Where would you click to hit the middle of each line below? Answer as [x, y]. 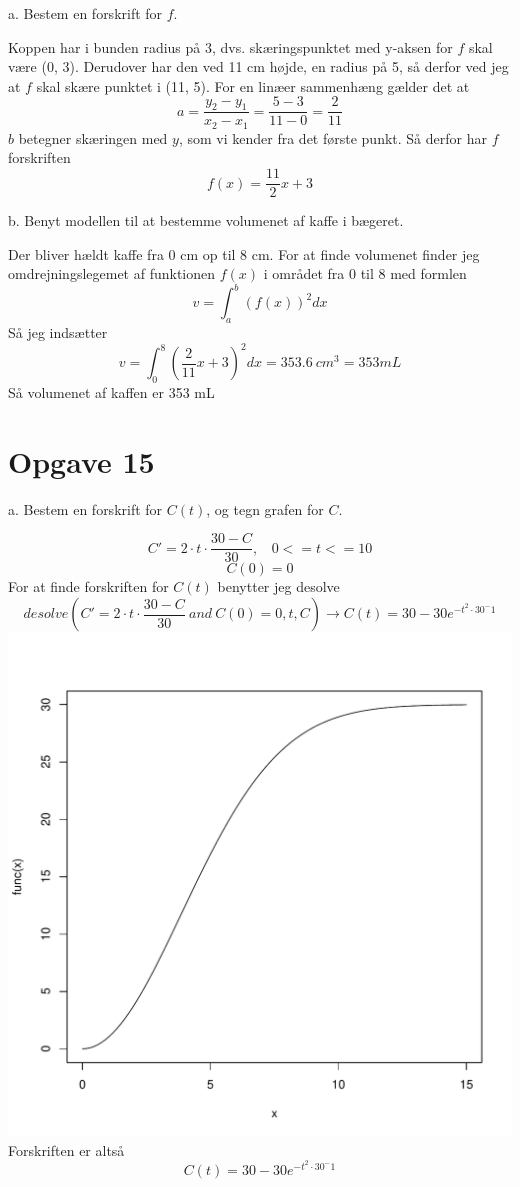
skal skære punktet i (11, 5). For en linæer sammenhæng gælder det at [253, 85]
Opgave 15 [81, 460]
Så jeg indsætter [58, 332]
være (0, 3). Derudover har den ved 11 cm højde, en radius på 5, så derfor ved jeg [258, 66]
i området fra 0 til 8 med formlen [365, 273]
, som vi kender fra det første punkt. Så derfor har [332, 137]
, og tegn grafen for [265, 508]
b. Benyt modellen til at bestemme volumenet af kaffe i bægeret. [206, 220]
